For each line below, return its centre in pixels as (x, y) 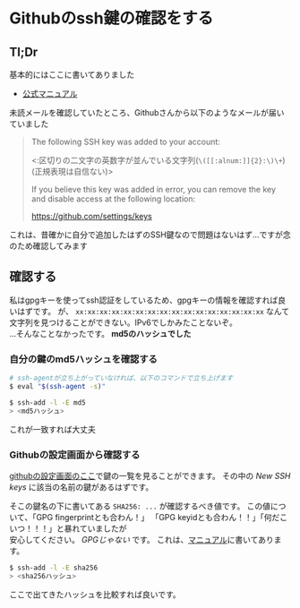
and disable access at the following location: (113, 199)
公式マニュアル (50, 94)
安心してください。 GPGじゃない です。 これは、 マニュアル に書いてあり (142, 539)
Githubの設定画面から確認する (75, 455)
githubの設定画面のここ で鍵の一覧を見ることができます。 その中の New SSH (150, 475)
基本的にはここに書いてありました (72, 74)
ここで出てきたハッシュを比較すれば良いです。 (95, 594)
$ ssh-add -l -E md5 (48, 402)
